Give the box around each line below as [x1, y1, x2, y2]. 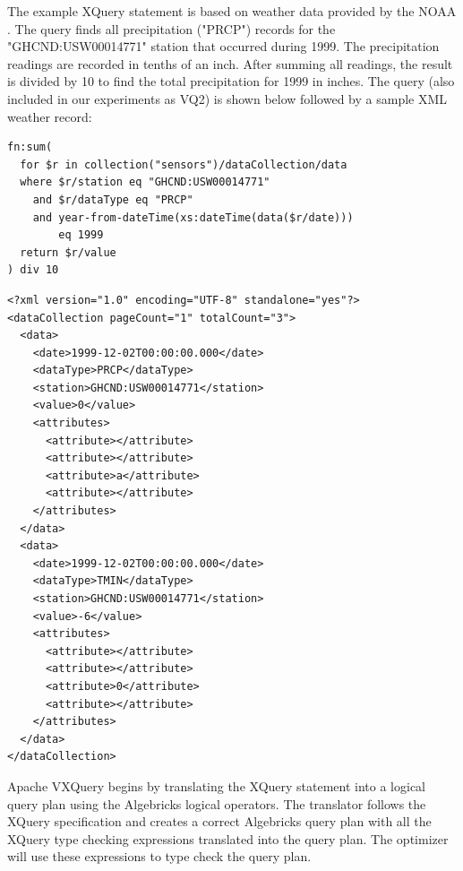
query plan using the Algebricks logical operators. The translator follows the [7, 794, 426, 813]
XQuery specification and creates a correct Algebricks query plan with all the [7, 812, 432, 831]
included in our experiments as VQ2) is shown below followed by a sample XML [7, 89, 448, 108]
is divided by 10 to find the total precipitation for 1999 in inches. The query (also [7, 72, 455, 91]
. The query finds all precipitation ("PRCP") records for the [7, 19, 336, 38]
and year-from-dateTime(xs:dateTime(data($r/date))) [32, 211, 354, 224]
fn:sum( [7, 141, 53, 154]
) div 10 [7, 263, 59, 277]
